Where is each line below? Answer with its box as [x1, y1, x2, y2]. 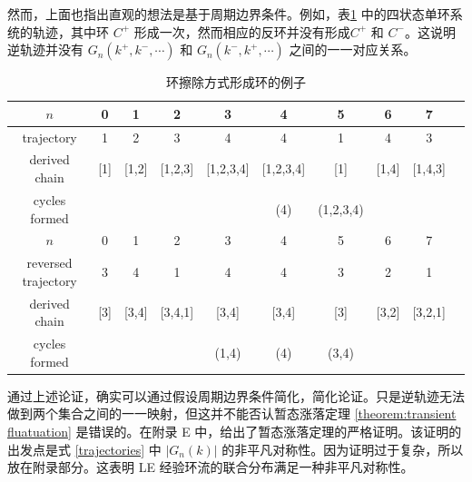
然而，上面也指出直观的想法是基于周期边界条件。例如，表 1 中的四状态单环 [7, 5, 450, 23]
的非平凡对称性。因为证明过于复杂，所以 [221, 439, 464, 458]
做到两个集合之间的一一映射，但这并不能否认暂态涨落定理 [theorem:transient [7, 404, 457, 423]
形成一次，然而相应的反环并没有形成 [133, 22, 350, 41]
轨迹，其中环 [32, 22, 109, 41]
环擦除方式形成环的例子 [166, 73, 306, 92]
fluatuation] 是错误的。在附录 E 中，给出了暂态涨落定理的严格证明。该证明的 [7, 421, 462, 440]
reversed [26, 253, 73, 272]
